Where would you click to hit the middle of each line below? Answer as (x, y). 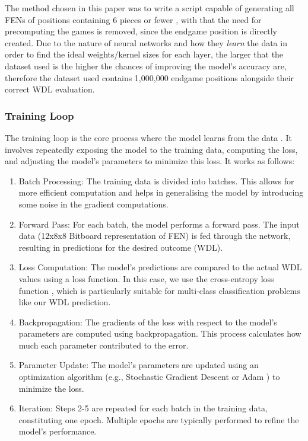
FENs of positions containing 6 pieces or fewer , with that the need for (133, 19)
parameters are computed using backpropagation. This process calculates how (160, 333)
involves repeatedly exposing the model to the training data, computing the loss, (151, 149)
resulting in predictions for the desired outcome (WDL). (121, 247)
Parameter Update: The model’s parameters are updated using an (139, 365)
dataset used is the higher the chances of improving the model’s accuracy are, (146, 65)
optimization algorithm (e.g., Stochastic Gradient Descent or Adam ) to (149, 377)
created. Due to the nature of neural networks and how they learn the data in (146, 42)
